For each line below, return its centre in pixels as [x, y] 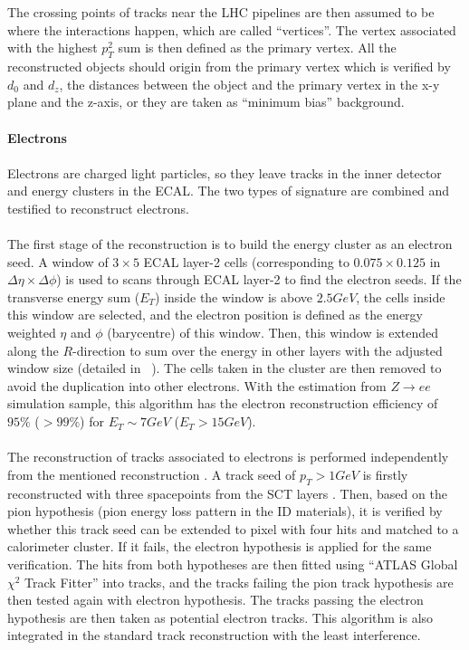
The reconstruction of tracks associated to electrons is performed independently [228, 457]
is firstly [385, 474]
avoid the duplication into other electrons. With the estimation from [197, 385]
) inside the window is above [234, 296]
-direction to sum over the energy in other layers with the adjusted [258, 350]
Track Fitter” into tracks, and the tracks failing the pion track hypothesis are [239, 582]
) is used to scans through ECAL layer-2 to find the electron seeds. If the [259, 279]
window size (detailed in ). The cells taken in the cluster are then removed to [225, 368]
